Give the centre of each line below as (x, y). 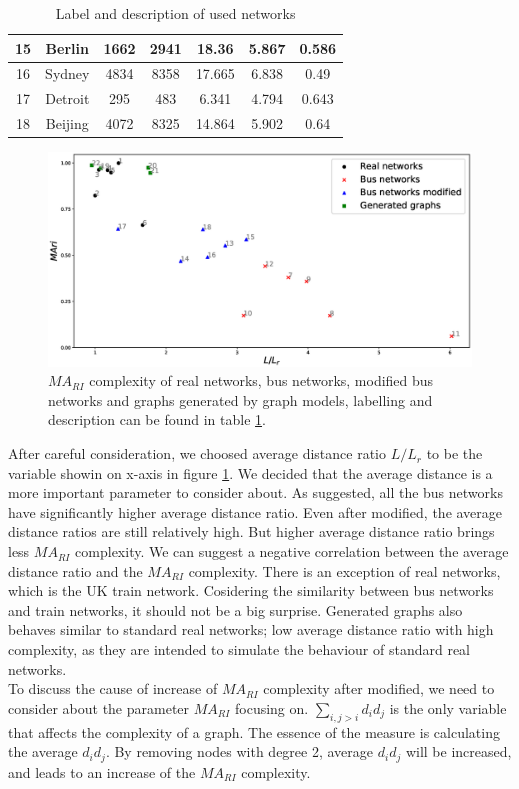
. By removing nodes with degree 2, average (239, 751)
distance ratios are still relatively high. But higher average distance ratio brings (251, 531)
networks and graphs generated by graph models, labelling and (240, 399)
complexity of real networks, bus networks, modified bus (261, 380)
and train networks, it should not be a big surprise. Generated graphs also (235, 609)
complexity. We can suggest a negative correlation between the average (292, 551)
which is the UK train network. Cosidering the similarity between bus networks (251, 590)
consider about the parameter (99, 707)
